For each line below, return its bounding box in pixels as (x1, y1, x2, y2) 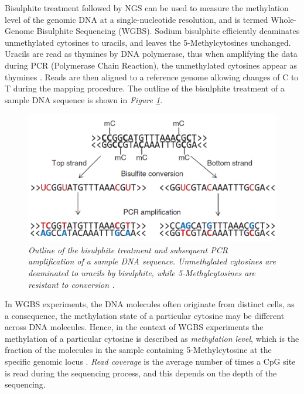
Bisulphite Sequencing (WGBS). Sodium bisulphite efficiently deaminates (36, 25, 300, 37)
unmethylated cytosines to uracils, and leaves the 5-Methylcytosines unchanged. (5, 36, 291, 48)
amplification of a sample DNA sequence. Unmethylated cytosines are (28, 255, 276, 267)
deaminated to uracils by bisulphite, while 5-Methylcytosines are (28, 266, 255, 278)
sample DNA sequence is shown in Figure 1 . (5, 93, 163, 106)
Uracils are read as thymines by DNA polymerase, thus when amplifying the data (5, 47, 298, 60)
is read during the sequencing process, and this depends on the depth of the (5, 366, 277, 379)
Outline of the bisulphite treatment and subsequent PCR (28, 243, 228, 256)
